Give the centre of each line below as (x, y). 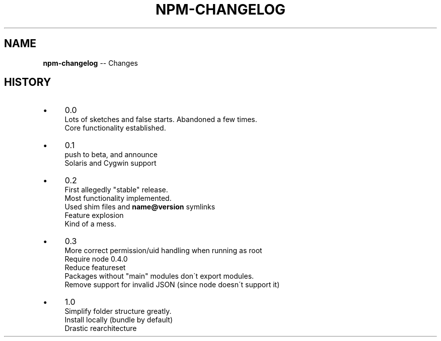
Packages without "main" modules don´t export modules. (159, 276)
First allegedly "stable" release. (116, 190)
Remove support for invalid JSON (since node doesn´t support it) (172, 285)
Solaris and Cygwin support (111, 163)
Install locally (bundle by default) (119, 320)
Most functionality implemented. (118, 198)
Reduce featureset (95, 268)
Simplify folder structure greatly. (118, 311)
